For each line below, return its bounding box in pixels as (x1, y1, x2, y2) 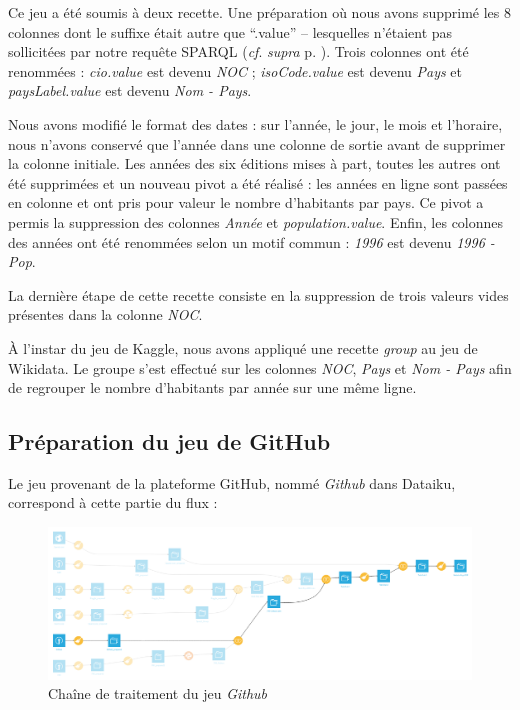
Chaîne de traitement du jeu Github (48, 683, 268, 704)
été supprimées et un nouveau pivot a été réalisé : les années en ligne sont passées (8, 172, 508, 193)
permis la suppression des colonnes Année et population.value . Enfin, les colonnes (8, 211, 504, 232)
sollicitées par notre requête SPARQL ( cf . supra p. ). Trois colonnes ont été (8, 41, 469, 62)
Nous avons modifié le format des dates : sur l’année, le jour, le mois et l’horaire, (8, 113, 503, 134)
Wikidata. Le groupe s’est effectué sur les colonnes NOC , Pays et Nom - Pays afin (8, 357, 512, 378)
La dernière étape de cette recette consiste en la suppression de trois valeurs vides (8, 284, 509, 305)
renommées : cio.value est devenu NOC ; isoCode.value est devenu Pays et (8, 60, 463, 81)
